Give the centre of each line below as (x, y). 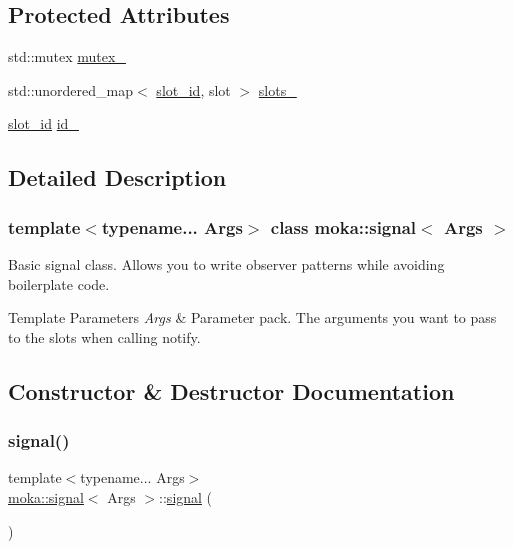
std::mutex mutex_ (67, 56)
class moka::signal (343, 226)
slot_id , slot (193, 89)
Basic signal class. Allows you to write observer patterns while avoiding (226, 263)
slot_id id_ (43, 123)
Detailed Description (117, 177)
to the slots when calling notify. (104, 336)
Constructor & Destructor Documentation (231, 390)
